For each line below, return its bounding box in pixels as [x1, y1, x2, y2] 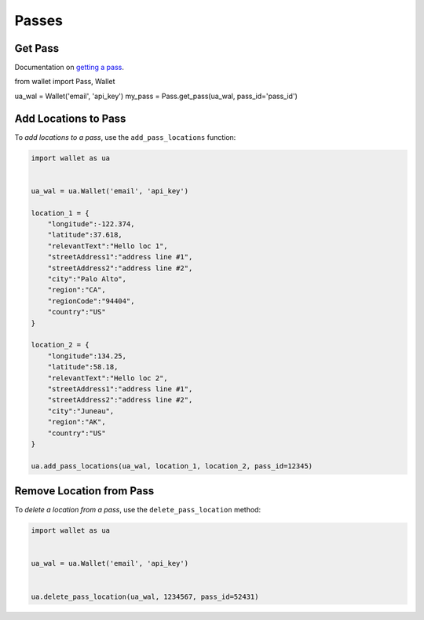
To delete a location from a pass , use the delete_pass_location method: [14, 505, 261, 515]
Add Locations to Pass [14, 112, 126, 125]
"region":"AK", [47, 417, 106, 427]
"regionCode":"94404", [47, 296, 135, 306]
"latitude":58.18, [47, 362, 119, 372]
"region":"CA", [47, 285, 106, 295]
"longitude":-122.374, [47, 220, 135, 229]
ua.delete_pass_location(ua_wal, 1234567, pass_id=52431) [31, 592, 259, 601]
